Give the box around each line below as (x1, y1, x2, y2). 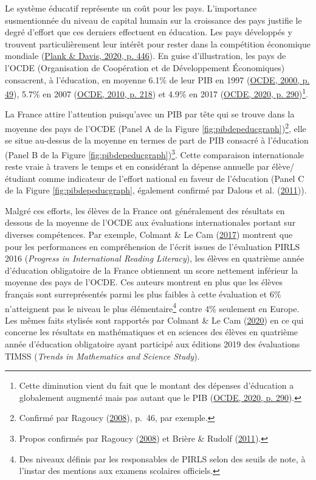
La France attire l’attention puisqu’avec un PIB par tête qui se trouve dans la (5, 108, 295, 120)
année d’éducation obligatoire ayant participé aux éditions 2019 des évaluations (5, 338, 300, 350)
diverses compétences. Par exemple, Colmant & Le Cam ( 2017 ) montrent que (5, 228, 293, 241)
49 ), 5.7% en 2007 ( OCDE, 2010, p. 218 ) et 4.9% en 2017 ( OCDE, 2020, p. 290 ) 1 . (5, 86, 308, 100)
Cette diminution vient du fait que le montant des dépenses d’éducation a (19, 379, 294, 392)
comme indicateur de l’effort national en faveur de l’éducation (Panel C (38, 172, 304, 184)
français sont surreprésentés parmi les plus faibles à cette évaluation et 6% (5, 288, 281, 301)
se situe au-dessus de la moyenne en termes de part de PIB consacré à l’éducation (5, 134, 309, 147)
